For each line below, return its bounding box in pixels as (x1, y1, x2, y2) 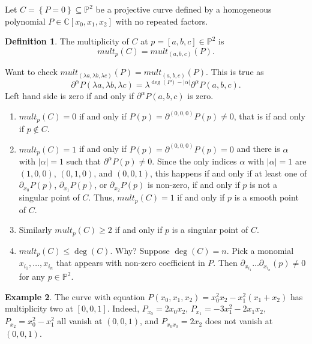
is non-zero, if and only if (147, 178, 240, 191)
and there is (236, 142, 280, 155)
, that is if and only (233, 110, 305, 122)
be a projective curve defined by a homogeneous (95, 3, 272, 15)
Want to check (5, 65, 58, 78)
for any (19, 270, 46, 283)
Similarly (19, 223, 52, 236)
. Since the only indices (152, 155, 237, 167)
